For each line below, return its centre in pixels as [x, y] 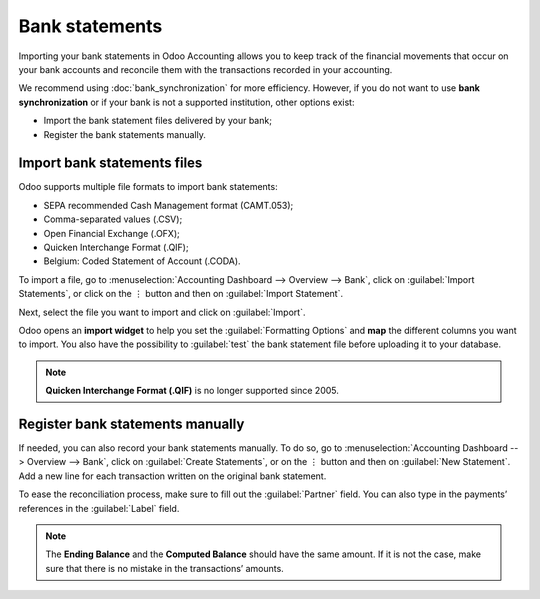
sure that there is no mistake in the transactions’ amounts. [164, 568]
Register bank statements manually [131, 423]
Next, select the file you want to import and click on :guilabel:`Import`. [162, 312]
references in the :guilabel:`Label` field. [99, 508]
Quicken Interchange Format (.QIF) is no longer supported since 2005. [192, 391]
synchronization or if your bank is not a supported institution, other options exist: [186, 102]
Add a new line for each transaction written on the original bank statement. [172, 476]
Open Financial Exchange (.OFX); [111, 233]
